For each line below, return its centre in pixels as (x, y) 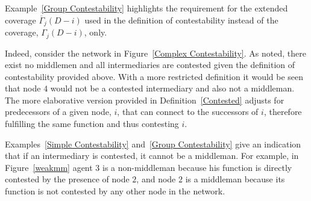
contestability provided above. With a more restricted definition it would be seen (154, 76)
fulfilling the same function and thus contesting (92, 124)
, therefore (283, 112)
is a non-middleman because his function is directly (197, 167)
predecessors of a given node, (58, 112)
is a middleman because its (235, 179)
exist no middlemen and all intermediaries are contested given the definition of (150, 65)
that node (23, 88)
